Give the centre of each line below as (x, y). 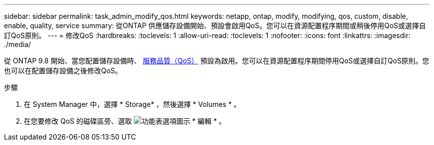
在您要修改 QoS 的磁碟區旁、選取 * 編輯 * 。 (125, 121)
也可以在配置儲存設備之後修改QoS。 (63, 71)
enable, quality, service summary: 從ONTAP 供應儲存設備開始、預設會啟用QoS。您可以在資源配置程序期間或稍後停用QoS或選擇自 (215, 25)
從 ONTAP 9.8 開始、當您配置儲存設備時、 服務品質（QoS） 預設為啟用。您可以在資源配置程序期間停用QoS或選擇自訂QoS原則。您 (217, 61)
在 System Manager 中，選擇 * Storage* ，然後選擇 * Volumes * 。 (132, 104)
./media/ (18, 44)
